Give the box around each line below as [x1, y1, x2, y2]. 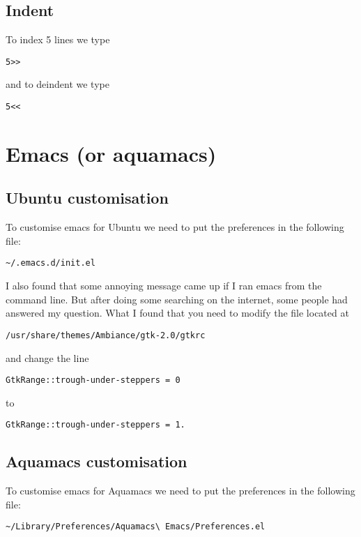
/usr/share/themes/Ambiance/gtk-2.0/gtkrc [6, 330, 206, 340]
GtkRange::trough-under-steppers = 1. [6, 420, 185, 430]
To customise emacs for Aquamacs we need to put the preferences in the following [6, 483, 355, 498]
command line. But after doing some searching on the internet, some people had [6, 292, 348, 306]
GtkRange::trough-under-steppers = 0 [6, 375, 180, 386]
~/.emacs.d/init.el [6, 258, 95, 268]
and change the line [6, 350, 89, 365]
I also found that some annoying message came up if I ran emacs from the [6, 278, 322, 293]
